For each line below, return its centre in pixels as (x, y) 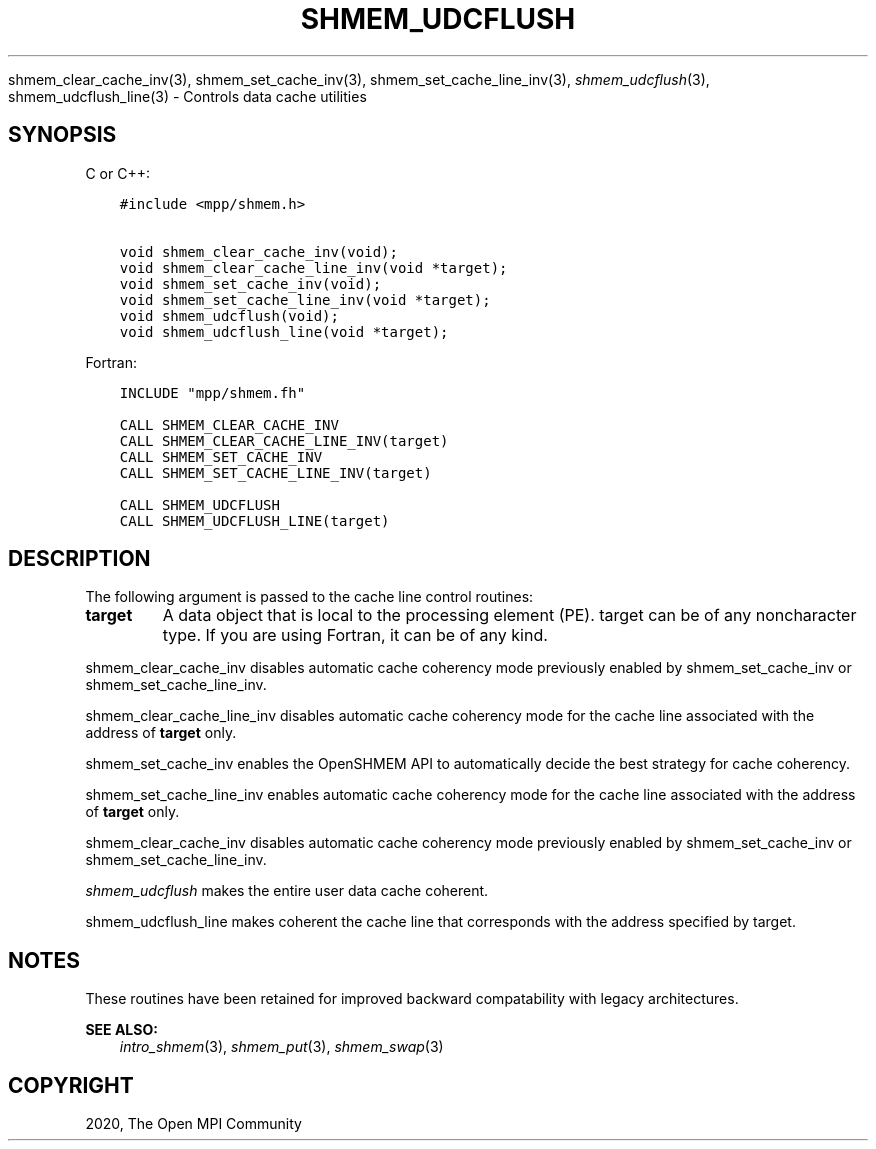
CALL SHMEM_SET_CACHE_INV (221, 456)
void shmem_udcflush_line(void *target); (284, 331)
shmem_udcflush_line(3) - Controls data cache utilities (187, 96)
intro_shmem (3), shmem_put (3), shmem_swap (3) (281, 1047)
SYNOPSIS (62, 135)
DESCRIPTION (79, 559)
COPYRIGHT (71, 1085)
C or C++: (117, 173)
